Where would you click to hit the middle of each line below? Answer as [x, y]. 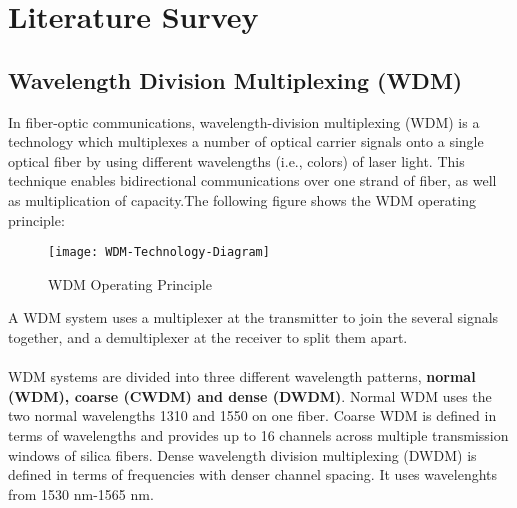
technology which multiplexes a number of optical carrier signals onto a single [246, 141]
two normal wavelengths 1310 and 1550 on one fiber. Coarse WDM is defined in [252, 415]
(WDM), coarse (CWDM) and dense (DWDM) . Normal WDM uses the [250, 395]
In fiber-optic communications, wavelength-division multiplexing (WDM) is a [244, 121]
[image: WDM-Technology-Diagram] [159, 252]
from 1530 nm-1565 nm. [81, 493]
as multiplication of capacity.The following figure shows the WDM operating [242, 199]
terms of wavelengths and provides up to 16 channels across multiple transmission [258, 434]
